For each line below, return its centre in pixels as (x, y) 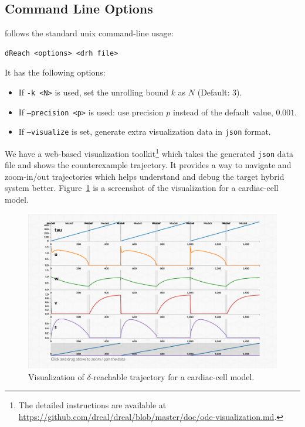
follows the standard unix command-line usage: (89, 33)
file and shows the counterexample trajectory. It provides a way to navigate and (148, 165)
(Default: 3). (220, 92)
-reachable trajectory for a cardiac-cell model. (172, 376)
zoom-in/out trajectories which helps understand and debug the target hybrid (145, 176)
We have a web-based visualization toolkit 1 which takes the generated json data (149, 152)
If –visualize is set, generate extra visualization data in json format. (145, 131)
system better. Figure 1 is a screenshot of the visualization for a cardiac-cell (142, 188)
